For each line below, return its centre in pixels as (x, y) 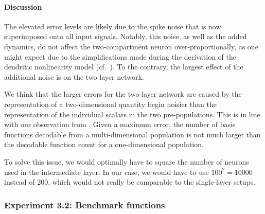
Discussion (23, 6)
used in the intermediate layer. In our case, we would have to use (107, 172)
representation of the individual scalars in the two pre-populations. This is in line (132, 114)
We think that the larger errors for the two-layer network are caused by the (123, 94)
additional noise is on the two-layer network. (74, 76)
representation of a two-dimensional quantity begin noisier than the (110, 104)
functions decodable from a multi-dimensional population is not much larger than (132, 134)
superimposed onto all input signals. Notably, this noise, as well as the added (126, 36)
